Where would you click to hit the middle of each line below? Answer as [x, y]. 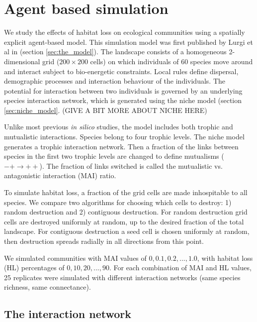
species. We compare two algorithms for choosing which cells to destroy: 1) [118, 202]
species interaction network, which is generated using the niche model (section [123, 100]
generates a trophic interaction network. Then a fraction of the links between [121, 146]
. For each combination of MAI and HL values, [180, 268]
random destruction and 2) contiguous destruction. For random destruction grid [126, 212]
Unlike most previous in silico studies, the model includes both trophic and [119, 127]
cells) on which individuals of [134, 61]
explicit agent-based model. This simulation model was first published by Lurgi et [128, 42]
